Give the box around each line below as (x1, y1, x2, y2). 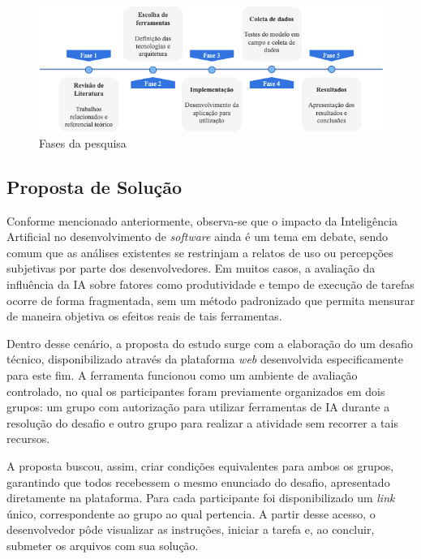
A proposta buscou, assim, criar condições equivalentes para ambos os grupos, (6, 458, 394, 474)
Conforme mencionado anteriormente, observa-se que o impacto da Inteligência (6, 212, 398, 229)
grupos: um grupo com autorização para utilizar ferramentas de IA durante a (6, 398, 390, 415)
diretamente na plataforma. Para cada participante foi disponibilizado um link (6, 489, 395, 506)
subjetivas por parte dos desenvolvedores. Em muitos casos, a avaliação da (6, 260, 376, 277)
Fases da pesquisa (39, 134, 127, 151)
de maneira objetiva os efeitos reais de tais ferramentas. (6, 307, 282, 325)
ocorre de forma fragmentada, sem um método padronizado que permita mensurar (6, 291, 415, 308)
